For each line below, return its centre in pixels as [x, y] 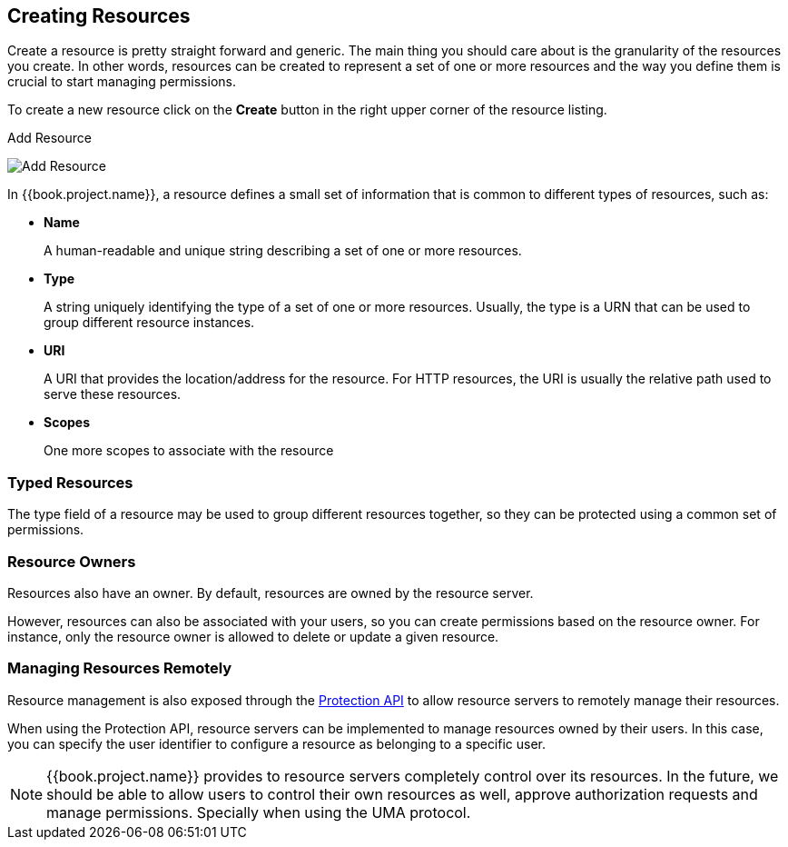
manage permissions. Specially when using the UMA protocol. [259, 812]
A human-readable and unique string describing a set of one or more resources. [283, 251]
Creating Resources [99, 16]
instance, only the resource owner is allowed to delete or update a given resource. [253, 636]
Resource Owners [72, 561]
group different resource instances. [149, 323]
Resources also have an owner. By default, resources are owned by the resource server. [271, 593]
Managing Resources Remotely [120, 668]
